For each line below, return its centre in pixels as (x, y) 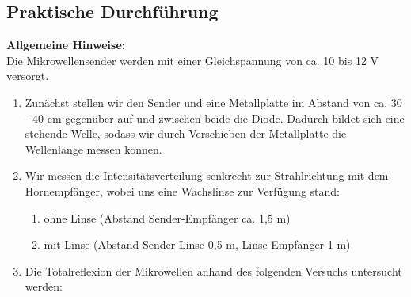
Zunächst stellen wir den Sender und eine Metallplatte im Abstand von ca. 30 (213, 102)
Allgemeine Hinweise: (66, 45)
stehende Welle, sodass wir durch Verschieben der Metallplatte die (186, 133)
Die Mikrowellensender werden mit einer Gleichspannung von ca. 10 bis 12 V (193, 60)
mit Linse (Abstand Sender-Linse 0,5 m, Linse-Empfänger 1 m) (197, 244)
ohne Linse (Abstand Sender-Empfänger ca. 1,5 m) (167, 217)
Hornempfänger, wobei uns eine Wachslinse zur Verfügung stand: (182, 190)
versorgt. (28, 76)
